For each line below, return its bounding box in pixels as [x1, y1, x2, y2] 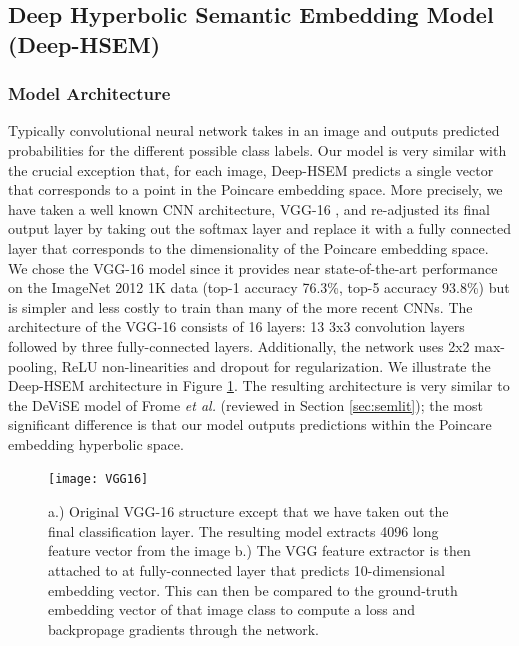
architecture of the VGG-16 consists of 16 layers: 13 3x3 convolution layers [8, 316, 465, 337]
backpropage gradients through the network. [48, 618, 319, 639]
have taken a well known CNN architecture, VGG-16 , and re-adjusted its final [8, 198, 490, 219]
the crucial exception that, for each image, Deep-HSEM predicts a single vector [8, 159, 494, 180]
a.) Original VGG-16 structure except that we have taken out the [48, 501, 449, 522]
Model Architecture [8, 81, 171, 106]
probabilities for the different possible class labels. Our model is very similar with [8, 139, 507, 160]
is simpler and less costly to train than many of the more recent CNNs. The [8, 296, 473, 317]
